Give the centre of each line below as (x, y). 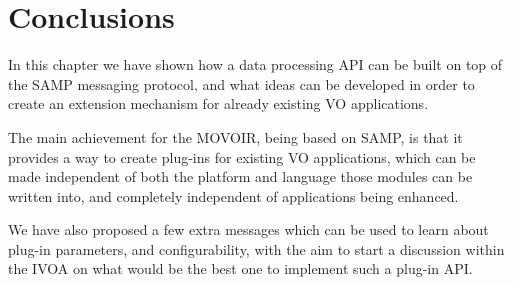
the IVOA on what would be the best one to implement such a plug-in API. (240, 268)
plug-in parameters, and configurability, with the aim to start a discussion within (256, 248)
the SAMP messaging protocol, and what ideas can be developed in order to (241, 83)
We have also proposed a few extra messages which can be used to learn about (248, 229)
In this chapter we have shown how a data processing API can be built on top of (255, 64)
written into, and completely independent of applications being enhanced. (233, 195)
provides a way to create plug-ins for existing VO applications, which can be (242, 156)
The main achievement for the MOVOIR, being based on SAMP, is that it (235, 136)
